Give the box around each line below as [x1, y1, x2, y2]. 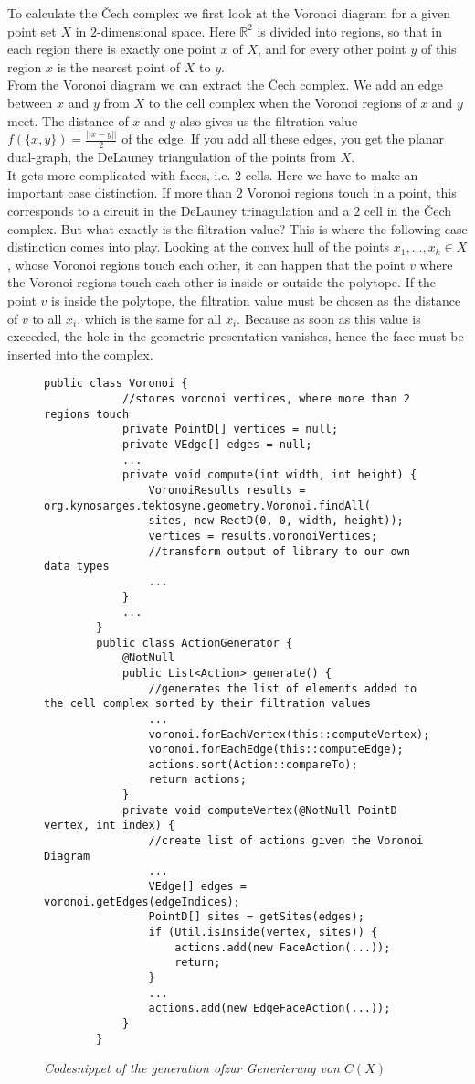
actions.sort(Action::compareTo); [148, 757, 358, 771]
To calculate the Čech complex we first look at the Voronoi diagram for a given [7, 4, 451, 22]
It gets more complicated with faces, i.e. [7, 165, 231, 184]
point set [7, 21, 57, 40]
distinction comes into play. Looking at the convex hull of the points [7, 237, 390, 256]
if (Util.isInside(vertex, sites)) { [148, 926, 378, 939]
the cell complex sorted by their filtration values [44, 697, 371, 711]
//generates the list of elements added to [148, 682, 417, 695]
